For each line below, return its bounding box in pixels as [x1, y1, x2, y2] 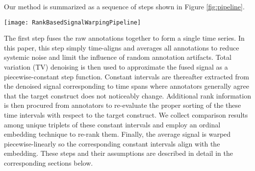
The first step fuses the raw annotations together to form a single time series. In [4, 33, 245, 43]
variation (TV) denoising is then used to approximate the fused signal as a [4, 62, 228, 72]
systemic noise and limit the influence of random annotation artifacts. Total [4, 52, 231, 62]
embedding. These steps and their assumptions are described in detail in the [4, 148, 233, 158]
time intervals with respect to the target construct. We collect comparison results [4, 110, 248, 120]
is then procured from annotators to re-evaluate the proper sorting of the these [4, 100, 241, 110]
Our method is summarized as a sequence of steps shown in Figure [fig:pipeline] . [4, 1, 245, 11]
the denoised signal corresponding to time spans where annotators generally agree [4, 81, 250, 91]
